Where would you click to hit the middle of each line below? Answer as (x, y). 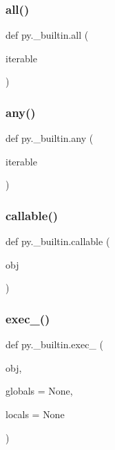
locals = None (35, 414)
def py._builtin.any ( (50, 138)
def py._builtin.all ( (47, 35)
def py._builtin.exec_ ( (54, 344)
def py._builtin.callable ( (58, 241)
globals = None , (39, 391)
